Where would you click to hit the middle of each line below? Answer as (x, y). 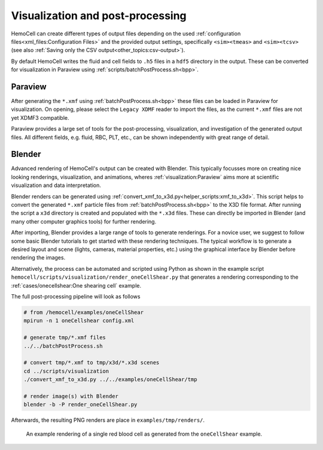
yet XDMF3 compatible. (40, 117)
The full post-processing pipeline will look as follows (76, 296)
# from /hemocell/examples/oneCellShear (83, 312)
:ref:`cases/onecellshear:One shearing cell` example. (76, 285)
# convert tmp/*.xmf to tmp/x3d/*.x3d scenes (92, 363)
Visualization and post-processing (99, 16)
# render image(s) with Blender (71, 396)
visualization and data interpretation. (56, 185)
